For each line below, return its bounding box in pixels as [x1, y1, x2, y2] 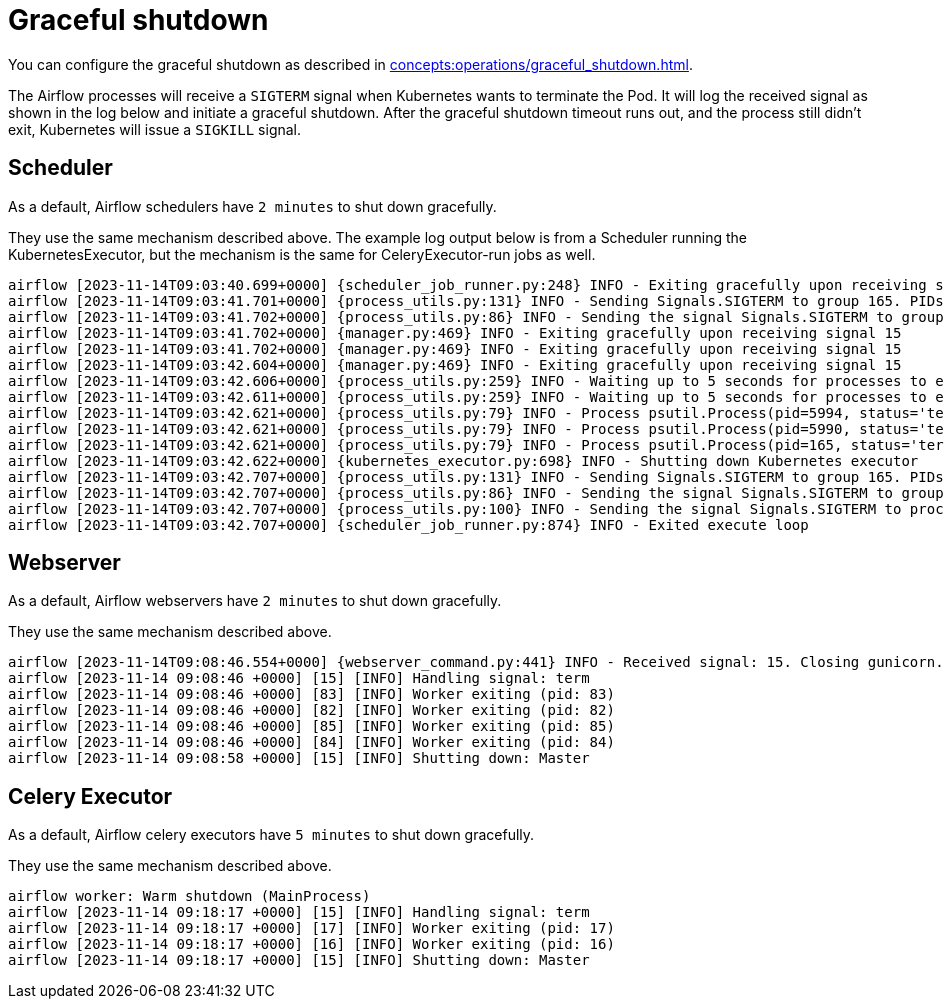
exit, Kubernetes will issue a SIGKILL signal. [8, 120, 302, 138]
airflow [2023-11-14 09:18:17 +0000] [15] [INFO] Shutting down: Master [8, 952, 590, 969]
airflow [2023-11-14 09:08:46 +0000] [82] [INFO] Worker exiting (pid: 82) [8, 702, 615, 719]
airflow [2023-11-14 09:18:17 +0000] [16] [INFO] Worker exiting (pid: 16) [8, 936, 615, 953]
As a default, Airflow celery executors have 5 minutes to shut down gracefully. [8, 826, 535, 844]
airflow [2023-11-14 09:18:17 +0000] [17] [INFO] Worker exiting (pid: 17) [8, 920, 615, 937]
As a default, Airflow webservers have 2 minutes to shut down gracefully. [8, 592, 502, 610]
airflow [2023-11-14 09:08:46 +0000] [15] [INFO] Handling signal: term [8, 670, 590, 687]
